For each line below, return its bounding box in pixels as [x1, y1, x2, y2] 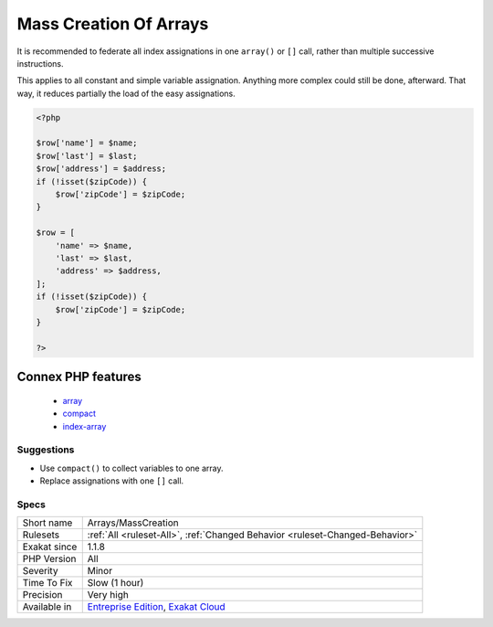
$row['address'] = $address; [36, 164, 167, 174]
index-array [62, 420, 107, 431]
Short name [22, 516, 73, 529]
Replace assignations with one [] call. [39, 475, 184, 486]
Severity [22, 565, 58, 578]
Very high [87, 589, 130, 601]
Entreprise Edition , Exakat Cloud [87, 600, 226, 613]
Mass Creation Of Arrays [16, 14, 209, 34]
